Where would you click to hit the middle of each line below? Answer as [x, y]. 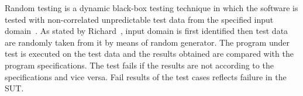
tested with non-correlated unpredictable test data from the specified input [139, 19]
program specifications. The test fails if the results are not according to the [139, 65]
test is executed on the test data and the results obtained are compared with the [149, 54]
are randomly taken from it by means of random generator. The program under [147, 42]
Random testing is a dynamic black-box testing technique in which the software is [151, 8]
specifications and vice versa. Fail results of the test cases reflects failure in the [146, 76]
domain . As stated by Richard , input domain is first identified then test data [147, 31]
